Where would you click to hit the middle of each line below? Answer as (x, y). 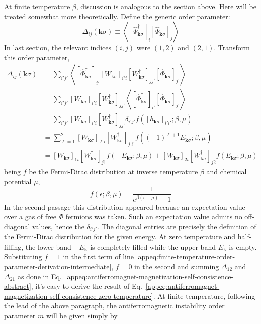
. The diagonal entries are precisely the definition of (177, 226)
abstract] (18, 286)
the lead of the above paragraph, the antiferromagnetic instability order (114, 306)
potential (18, 181)
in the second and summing (177, 266)
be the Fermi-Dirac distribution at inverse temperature (113, 171)
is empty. (243, 246)
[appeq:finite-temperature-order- (186, 256)
